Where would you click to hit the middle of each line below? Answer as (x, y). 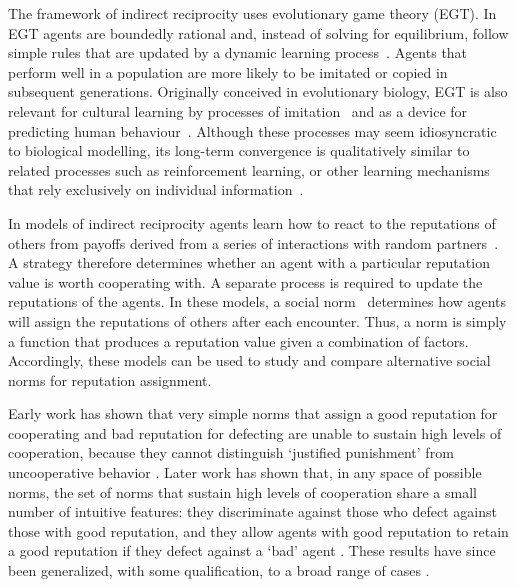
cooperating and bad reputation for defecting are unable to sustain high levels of (255, 432)
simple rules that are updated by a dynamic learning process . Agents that (238, 52)
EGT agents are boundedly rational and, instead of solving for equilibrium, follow (258, 32)
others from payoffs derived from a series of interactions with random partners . (253, 242)
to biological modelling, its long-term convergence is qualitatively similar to (239, 150)
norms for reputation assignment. (110, 379)
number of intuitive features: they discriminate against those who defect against (252, 511)
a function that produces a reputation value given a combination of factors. (238, 340)
